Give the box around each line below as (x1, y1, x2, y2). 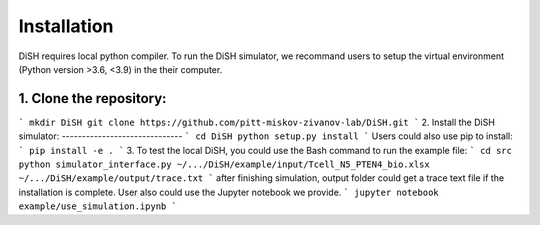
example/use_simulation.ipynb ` (18, 201, 177, 212)
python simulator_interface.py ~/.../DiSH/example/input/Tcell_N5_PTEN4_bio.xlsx (18, 159, 430, 170)
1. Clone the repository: (18, 90, 167, 107)
